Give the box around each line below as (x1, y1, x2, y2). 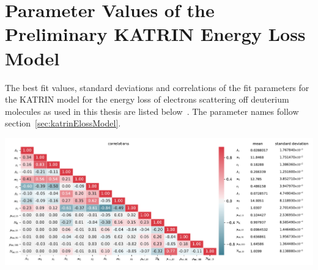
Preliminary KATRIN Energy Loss (5, 21, 306, 46)
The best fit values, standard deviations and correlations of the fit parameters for (5, 81, 309, 93)
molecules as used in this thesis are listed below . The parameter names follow (5, 104, 299, 117)
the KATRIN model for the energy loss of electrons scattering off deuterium (5, 93, 289, 106)
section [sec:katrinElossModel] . (5, 117, 121, 130)
